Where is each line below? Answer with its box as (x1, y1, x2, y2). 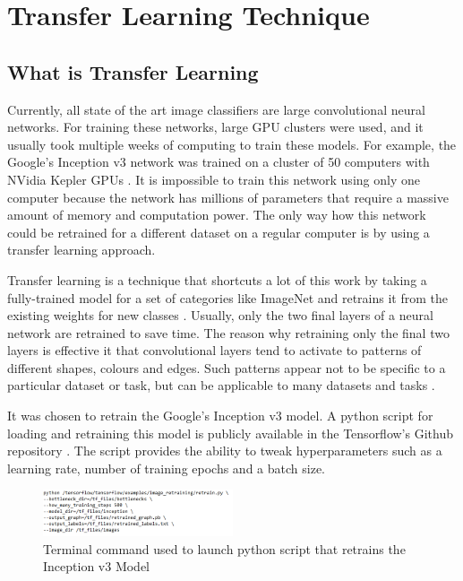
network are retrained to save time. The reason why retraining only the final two (7, 323, 450, 342)
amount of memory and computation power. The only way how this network (7, 205, 426, 224)
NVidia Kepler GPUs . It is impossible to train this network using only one (7, 169, 420, 188)
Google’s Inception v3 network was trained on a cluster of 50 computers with (7, 152, 430, 171)
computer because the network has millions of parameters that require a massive (7, 187, 449, 206)
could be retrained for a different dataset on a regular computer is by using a (7, 222, 430, 241)
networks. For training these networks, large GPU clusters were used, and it (7, 117, 424, 136)
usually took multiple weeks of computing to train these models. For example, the (7, 134, 457, 153)
